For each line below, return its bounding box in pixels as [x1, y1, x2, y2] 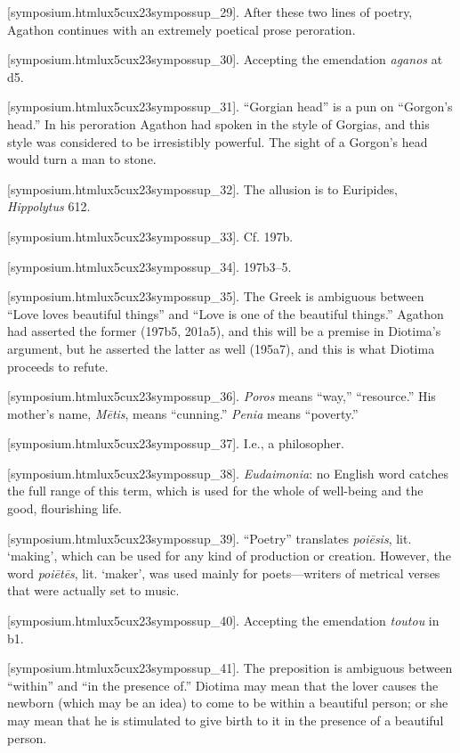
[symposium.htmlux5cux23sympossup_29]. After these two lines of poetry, [7, 3, 413, 20]
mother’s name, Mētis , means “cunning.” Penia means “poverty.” [7, 404, 359, 422]
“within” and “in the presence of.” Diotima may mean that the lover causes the [7, 675, 439, 694]
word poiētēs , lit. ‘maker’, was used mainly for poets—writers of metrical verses [7, 563, 440, 582]
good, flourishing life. [7, 499, 122, 518]
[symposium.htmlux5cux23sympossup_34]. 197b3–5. [7, 257, 292, 275]
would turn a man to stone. [7, 150, 157, 168]
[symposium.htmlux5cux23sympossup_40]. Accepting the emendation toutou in [7, 611, 440, 630]
